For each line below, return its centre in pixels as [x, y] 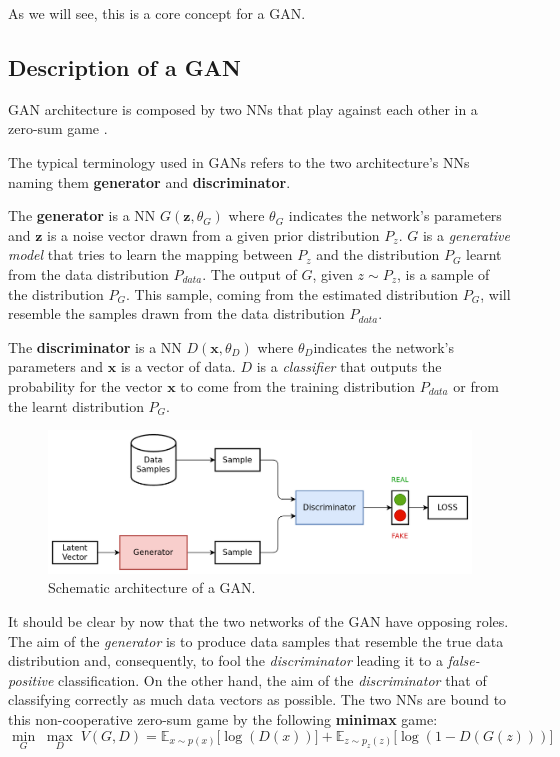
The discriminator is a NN [95, 346]
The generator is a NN [82, 215]
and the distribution [378, 254]
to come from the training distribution [298, 385]
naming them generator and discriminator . [149, 181]
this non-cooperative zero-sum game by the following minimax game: [223, 718]
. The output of [249, 273]
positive [31, 679]
